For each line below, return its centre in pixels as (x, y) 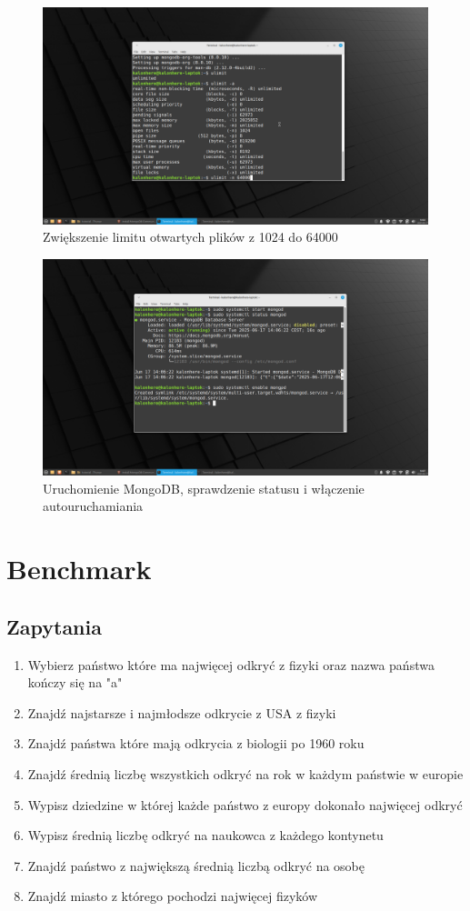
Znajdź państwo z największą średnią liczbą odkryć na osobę (196, 865)
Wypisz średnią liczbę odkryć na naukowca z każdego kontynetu (205, 835)
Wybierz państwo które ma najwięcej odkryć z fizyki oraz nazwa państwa (231, 664)
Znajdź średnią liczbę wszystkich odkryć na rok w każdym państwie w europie (245, 773)
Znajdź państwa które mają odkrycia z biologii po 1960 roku (196, 743)
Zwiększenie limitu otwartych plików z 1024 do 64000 (190, 237)
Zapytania (54, 626)
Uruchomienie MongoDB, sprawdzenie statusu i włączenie (204, 488)
